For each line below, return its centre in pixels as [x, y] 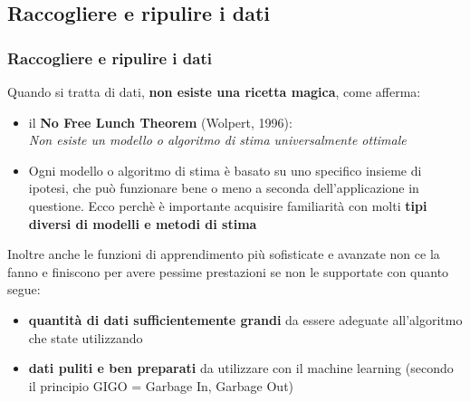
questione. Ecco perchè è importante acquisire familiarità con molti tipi [228, 205]
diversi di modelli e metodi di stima [143, 223]
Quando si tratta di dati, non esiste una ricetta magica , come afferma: [214, 91]
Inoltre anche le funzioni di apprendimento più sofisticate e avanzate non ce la [224, 254]
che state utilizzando [86, 337]
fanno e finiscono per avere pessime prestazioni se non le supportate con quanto [228, 271]
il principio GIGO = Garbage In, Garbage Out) [161, 385]
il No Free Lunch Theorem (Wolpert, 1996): [160, 122]
